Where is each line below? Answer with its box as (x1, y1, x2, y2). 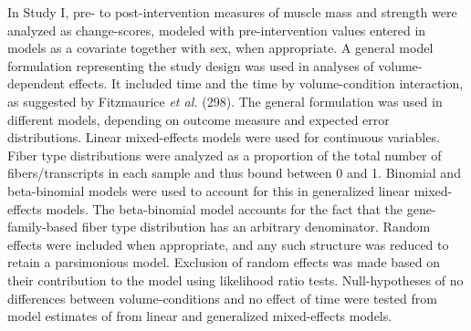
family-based (7, 217, 78, 236)
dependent (7, 74, 66, 93)
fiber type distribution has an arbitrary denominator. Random (81, 217, 431, 236)
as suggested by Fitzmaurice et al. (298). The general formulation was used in (7, 91, 443, 110)
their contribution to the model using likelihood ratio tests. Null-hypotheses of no (7, 270, 464, 289)
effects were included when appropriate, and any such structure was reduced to (7, 234, 449, 253)
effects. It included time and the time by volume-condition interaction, (68, 74, 464, 93)
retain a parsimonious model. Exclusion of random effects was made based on (7, 253, 441, 272)
